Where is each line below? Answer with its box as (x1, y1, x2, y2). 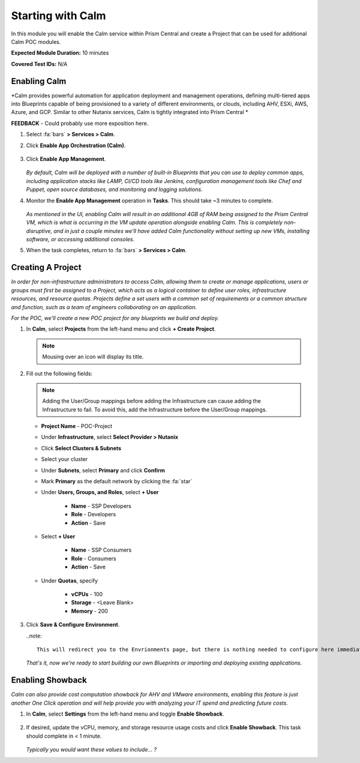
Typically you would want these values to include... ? (26, 746, 157, 753)
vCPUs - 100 (71, 590, 103, 597)
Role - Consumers (71, 555, 116, 562)
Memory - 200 (71, 607, 108, 615)
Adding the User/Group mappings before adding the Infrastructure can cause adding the (42, 397, 261, 405)
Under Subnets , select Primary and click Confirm (41, 466, 165, 474)
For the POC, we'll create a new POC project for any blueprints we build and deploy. (11, 314, 219, 321)
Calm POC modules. (11, 38, 61, 45)
